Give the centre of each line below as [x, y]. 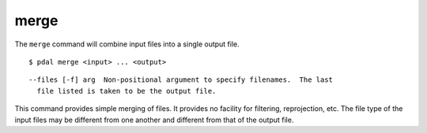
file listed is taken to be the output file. [127, 91]
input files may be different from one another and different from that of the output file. [154, 120]
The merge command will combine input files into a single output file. [127, 44]
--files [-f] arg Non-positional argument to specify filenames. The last [181, 80]
